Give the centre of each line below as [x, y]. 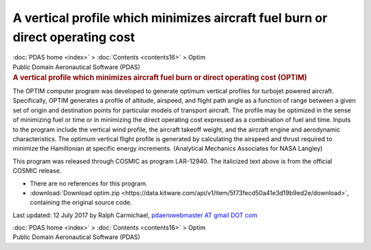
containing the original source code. [81, 203]
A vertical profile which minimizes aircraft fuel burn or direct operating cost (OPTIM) [160, 77]
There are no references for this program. [89, 183]
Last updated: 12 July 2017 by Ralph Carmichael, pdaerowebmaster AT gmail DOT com [135, 215]
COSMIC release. [37, 171]
